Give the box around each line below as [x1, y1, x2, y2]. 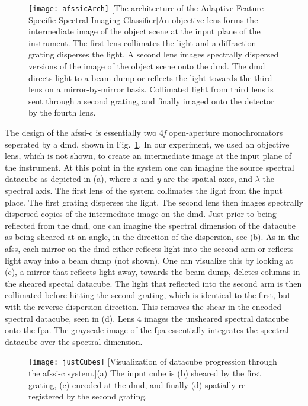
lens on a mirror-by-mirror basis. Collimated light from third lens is [28, 83, 274, 95]
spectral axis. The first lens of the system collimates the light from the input [5, 184, 283, 196]
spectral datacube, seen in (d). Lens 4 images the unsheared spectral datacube [5, 312, 289, 324]
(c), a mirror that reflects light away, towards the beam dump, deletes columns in [5, 266, 300, 278]
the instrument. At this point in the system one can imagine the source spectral [5, 161, 294, 173]
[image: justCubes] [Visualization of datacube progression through [28, 355, 277, 367]
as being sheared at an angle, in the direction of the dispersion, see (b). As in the [5, 231, 300, 243]
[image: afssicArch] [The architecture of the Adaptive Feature [28, 2, 264, 14]
